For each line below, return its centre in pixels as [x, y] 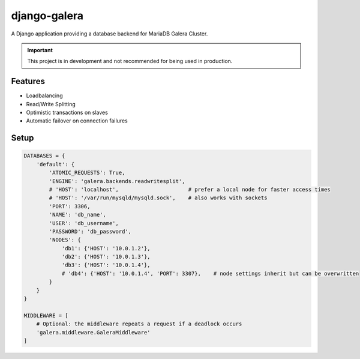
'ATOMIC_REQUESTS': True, [87, 173]
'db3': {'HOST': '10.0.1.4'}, [106, 265]
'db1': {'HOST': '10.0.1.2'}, [106, 248]
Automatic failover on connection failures [77, 121]
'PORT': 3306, [70, 206]
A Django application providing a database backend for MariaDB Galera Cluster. [109, 34]
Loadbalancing [44, 95]
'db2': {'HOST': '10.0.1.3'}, [106, 257]
